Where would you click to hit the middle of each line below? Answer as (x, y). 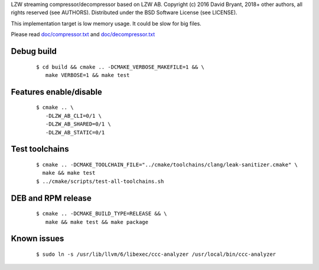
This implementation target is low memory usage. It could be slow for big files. (106, 23)
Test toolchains (40, 149)
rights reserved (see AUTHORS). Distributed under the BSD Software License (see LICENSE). (124, 12)
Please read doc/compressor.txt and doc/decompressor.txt (83, 34)
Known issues (38, 239)
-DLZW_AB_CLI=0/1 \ (74, 116)
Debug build (34, 51)
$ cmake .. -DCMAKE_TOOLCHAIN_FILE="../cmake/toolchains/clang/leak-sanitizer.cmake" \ (167, 165)
